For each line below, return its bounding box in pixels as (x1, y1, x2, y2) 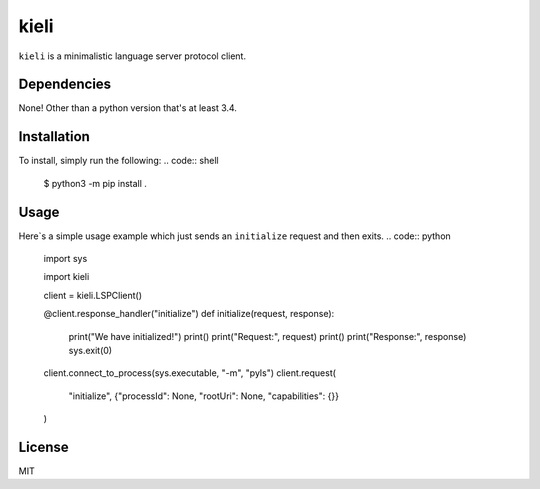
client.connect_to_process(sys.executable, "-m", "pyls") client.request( (43, 367, 337, 379)
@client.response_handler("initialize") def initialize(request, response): (43, 308, 335, 320)
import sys (43, 253, 88, 265)
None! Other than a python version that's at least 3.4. (18, 102, 237, 114)
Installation (18, 128, 90, 145)
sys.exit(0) (68, 345, 113, 356)
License (18, 438, 69, 455)
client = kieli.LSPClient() (43, 289, 143, 301)
